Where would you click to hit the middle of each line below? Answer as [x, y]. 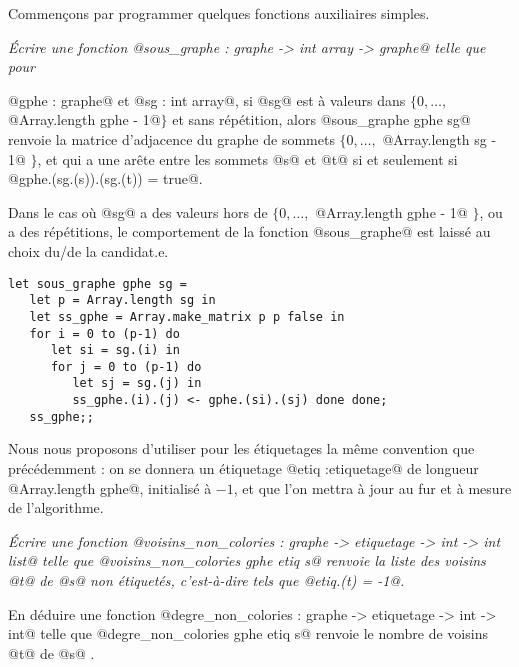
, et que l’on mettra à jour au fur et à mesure [372, 487]
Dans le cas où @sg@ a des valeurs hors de [138, 211]
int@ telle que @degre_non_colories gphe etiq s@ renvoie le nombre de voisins [248, 633]
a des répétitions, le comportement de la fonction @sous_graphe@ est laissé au [249, 231]
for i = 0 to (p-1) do [104, 333]
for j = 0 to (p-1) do [126, 366]
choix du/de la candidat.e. [88, 250]
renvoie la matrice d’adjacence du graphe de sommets [171, 138]
